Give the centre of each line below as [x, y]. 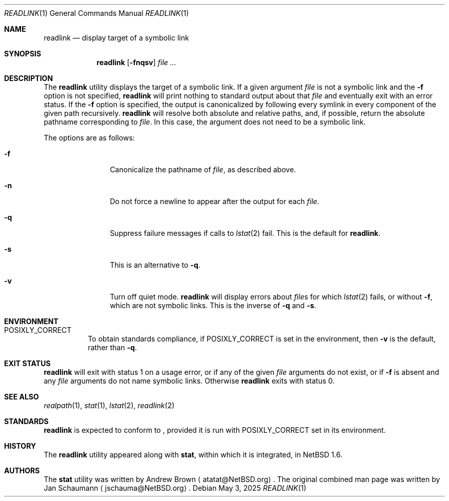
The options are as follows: [89, 138]
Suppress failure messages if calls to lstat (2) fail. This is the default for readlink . [245, 233]
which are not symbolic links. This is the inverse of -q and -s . [213, 305]
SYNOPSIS [23, 54]
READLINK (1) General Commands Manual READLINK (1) [97, 13]
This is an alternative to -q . [155, 265]
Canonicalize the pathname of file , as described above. [203, 169]
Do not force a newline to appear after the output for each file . [215, 201]
